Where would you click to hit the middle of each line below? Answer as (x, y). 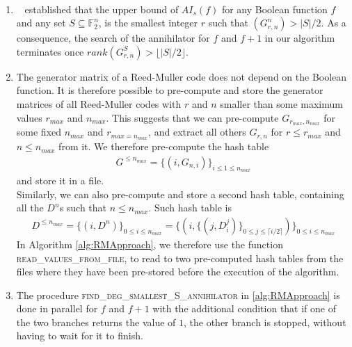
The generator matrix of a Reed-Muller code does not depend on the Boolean (182, 76)
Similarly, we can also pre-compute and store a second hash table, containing (180, 194)
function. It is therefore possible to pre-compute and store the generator (170, 90)
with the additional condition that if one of (245, 308)
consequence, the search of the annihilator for (113, 38)
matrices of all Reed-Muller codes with (99, 103)
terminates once (50, 51)
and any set (41, 23)
